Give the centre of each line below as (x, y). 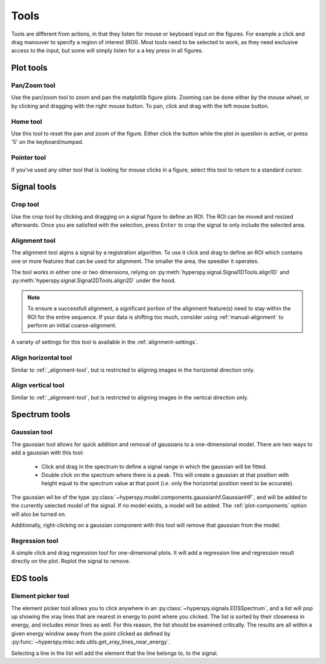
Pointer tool (29, 158)
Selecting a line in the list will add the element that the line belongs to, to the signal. (115, 653)
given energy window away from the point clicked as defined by (91, 633)
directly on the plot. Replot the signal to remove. (71, 561)
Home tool (27, 121)
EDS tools (30, 579)
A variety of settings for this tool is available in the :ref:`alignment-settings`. (105, 342)
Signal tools (34, 187)
